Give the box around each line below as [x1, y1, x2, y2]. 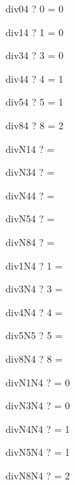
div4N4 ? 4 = [6, 304, 63, 319]
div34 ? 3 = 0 [6, 48, 64, 63]
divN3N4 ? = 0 [6, 398, 70, 413]
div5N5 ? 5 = [6, 328, 63, 343]
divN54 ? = [6, 211, 55, 226]
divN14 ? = [6, 141, 55, 156]
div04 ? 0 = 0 [6, 1, 64, 15]
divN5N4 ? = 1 [6, 445, 70, 459]
